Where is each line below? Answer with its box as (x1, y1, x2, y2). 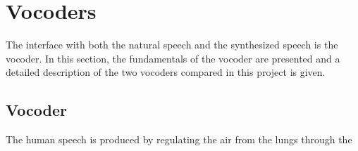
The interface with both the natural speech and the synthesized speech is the (6, 37, 338, 52)
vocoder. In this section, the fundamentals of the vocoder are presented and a (6, 51, 340, 65)
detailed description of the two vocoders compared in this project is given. (6, 65, 326, 79)
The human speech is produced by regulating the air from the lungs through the (6, 132, 352, 147)
